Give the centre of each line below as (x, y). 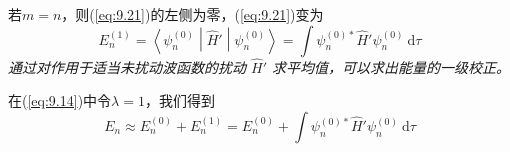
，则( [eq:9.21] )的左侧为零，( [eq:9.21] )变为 (192, 14)
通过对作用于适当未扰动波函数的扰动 (127, 66)
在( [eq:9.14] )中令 (60, 100)
